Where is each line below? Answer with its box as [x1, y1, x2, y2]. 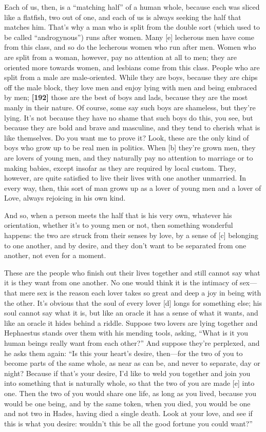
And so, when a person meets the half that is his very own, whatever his [4, 209, 232, 220]
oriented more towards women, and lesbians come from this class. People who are [4, 62, 260, 72]
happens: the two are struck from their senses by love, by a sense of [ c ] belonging [4, 230, 258, 241]
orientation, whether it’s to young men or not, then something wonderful [4, 220, 233, 230]
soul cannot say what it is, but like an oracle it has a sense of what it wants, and [4, 307, 258, 318]
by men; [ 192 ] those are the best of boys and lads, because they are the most [4, 92, 248, 103]
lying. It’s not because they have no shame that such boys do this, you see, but [4, 112, 253, 123]
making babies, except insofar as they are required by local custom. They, [4, 162, 236, 173]
